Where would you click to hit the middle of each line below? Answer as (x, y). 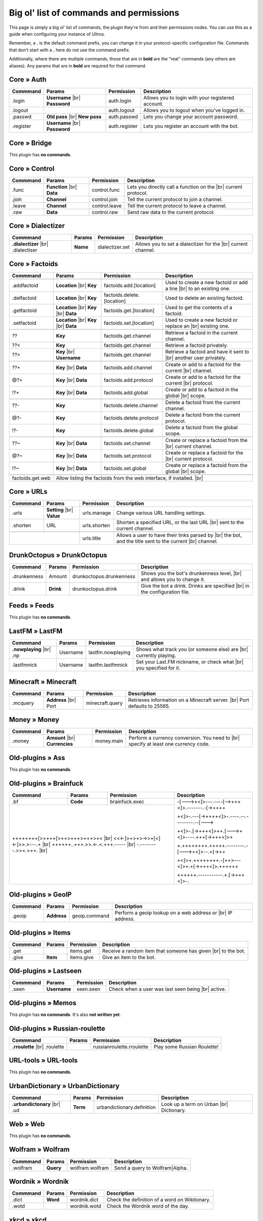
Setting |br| (60, 510)
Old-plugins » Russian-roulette (57, 1028)
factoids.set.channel (127, 443)
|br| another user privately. (196, 358)
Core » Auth (28, 80)
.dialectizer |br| (30, 244)
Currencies (60, 744)
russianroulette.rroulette (121, 1047)
